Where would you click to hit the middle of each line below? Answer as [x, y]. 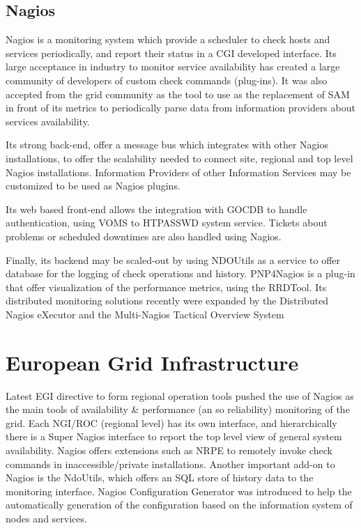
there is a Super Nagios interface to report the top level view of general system [174, 436]
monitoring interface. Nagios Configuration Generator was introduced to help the [179, 491]
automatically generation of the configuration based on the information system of [179, 505]
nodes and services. [46, 518]
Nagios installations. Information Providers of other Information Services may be [178, 172]
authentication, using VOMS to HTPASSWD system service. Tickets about [167, 223]
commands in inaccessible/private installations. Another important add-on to [170, 464]
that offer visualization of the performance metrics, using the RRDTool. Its [166, 287]
